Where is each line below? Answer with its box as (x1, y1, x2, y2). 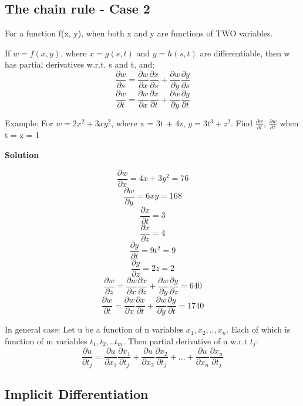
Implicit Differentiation (5, 385, 149, 403)
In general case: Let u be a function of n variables (5, 323, 184, 335)
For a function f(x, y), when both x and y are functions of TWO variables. (5, 27, 273, 39)
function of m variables (5, 334, 87, 347)
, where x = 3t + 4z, (111, 117, 186, 129)
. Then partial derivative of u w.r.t (123, 334, 248, 347)
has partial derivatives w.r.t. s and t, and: (5, 58, 155, 71)
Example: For (5, 117, 53, 129)
